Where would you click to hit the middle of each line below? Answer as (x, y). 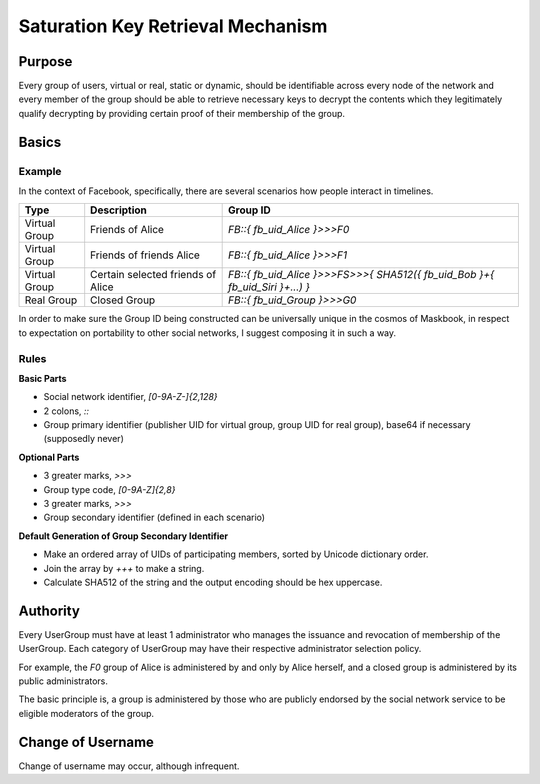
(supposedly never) (83, 439)
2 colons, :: (66, 411)
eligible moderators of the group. (86, 713)
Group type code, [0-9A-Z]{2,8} (109, 489)
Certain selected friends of (153, 275)
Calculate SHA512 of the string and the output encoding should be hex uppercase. (213, 582)
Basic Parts (42, 378)
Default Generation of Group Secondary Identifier (123, 536)
